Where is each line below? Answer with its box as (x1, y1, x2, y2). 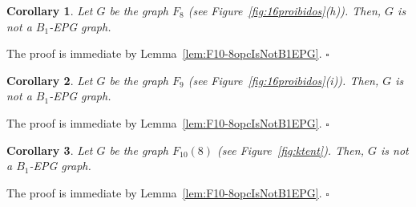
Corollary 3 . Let (6, 141, 93, 158)
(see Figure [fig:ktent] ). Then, (217, 141, 364, 158)
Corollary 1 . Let (6, 2, 93, 18)
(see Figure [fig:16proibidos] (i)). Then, (188, 71, 379, 88)
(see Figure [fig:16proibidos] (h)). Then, (188, 2, 382, 18)
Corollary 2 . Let (6, 71, 93, 88)
